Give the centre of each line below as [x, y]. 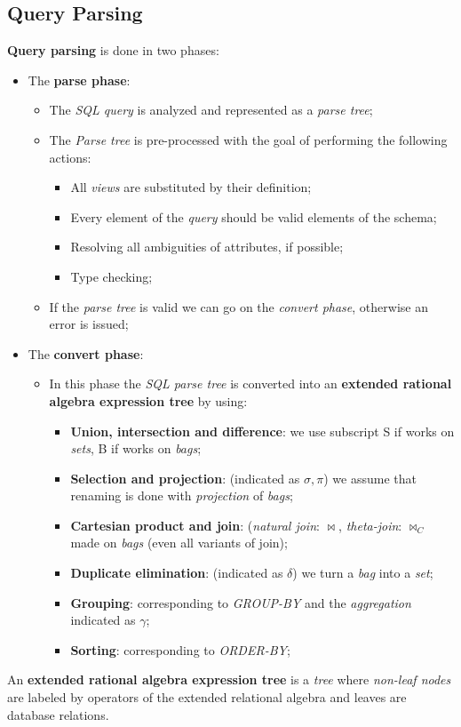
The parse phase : [79, 80]
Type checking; [111, 276]
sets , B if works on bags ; [136, 448]
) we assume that [370, 478]
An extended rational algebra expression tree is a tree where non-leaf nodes [229, 679]
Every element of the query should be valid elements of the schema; [254, 216]
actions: [70, 157]
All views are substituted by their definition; [191, 187]
